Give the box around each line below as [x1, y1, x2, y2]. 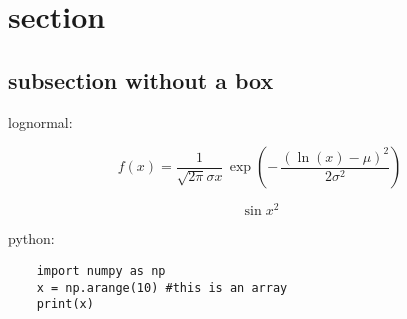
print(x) [36, 297, 94, 312]
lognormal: [8, 111, 73, 132]
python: [8, 228, 55, 249]
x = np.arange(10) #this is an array [36, 280, 288, 295]
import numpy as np [36, 263, 166, 278]
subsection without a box [8, 64, 274, 95]
